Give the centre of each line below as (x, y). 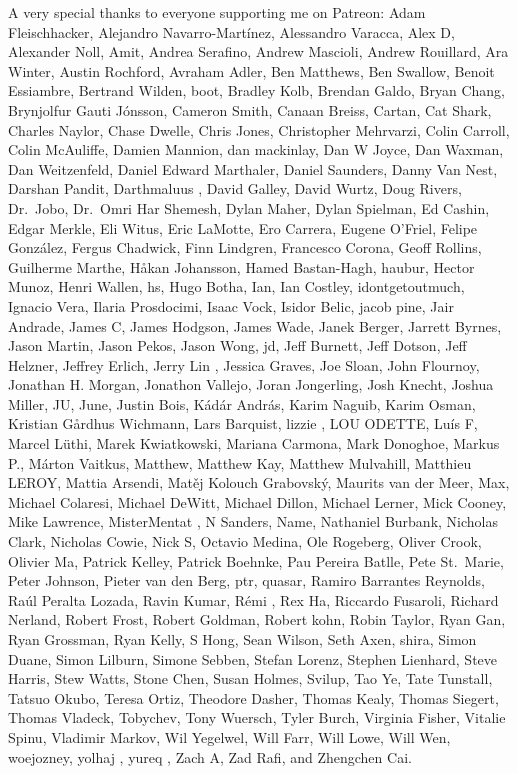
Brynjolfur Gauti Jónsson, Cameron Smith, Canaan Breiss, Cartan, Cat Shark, (250, 109)
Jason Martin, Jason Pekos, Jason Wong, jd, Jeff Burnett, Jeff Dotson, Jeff (237, 345)
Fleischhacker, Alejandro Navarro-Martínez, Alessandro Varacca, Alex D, (231, 31)
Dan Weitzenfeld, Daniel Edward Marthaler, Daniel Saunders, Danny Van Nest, (253, 168)
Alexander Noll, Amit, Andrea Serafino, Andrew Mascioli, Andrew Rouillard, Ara (258, 51)
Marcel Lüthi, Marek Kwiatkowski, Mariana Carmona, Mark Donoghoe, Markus (254, 443)
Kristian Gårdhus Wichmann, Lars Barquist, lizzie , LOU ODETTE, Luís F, (243, 423)
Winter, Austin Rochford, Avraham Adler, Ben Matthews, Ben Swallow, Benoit (251, 70)
